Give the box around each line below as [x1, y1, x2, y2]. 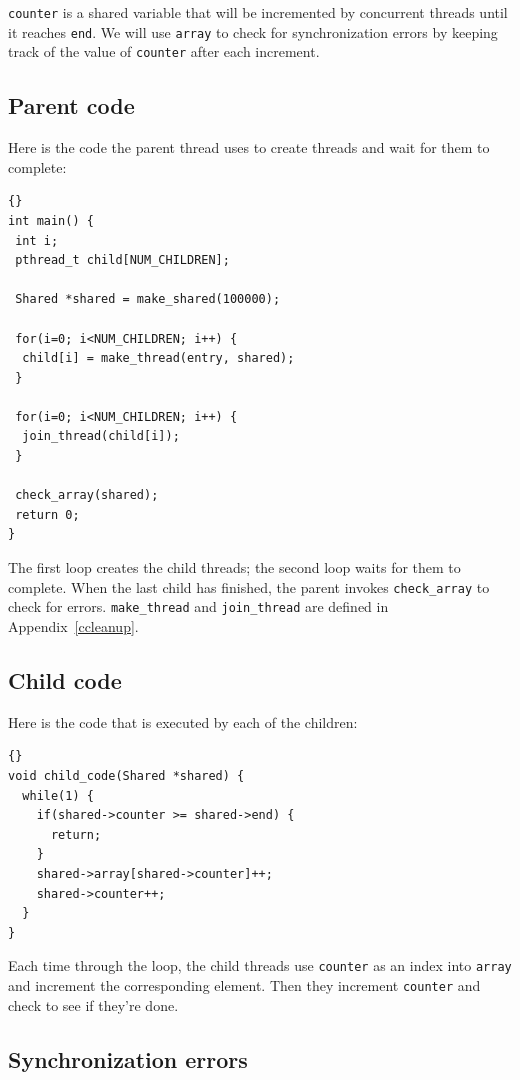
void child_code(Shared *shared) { [8, 768, 245, 783]
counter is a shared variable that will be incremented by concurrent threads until [8, 2, 508, 22]
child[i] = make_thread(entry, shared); [22, 351, 295, 366]
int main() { [8, 213, 94, 228]
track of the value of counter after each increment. [8, 41, 320, 62]
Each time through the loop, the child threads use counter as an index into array [8, 955, 512, 976]
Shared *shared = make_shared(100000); [15, 292, 281, 307]
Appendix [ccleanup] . [8, 615, 139, 636]
